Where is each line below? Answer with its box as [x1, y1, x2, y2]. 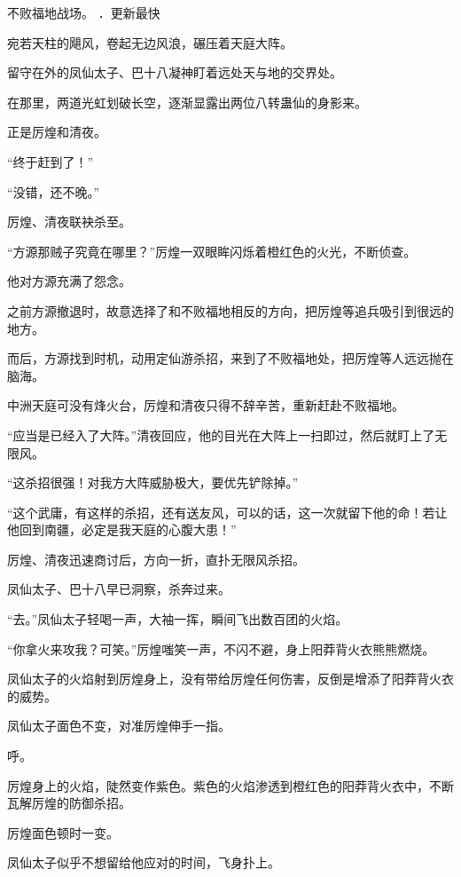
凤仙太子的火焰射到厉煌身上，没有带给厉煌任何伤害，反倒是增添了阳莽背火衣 [7, 669, 454, 688]
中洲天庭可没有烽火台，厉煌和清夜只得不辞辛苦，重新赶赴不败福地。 [7, 396, 404, 415]
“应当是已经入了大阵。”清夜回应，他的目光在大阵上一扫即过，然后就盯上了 [7, 425, 435, 444]
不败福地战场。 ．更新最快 [7, 4, 160, 21]
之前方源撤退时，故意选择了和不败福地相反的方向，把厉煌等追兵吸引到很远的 [7, 301, 454, 320]
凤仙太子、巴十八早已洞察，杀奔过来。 [7, 580, 230, 598]
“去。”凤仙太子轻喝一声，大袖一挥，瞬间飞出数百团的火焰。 [7, 610, 348, 628]
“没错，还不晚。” [7, 182, 100, 201]
